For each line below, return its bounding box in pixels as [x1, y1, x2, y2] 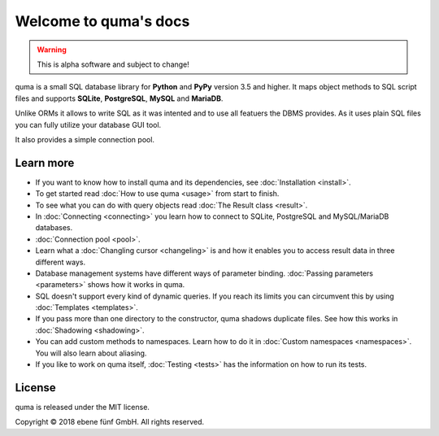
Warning [37, 45, 67, 54]
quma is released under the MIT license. [15, 402, 150, 412]
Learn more [15, 155, 75, 170]
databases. [35, 223, 73, 233]
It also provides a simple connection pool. [15, 134, 154, 144]
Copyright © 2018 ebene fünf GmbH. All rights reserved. [15, 417, 205, 427]
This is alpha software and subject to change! [37, 59, 190, 69]
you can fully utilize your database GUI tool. [15, 120, 162, 129]
